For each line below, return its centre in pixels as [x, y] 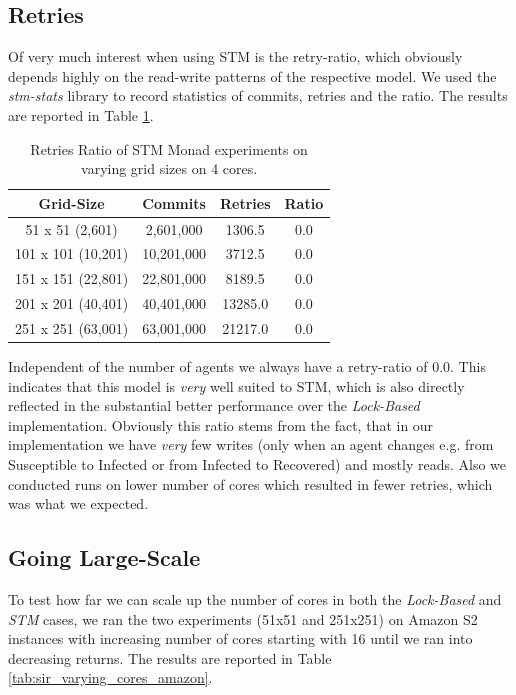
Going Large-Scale [104, 557]
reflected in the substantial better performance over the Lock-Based [214, 405]
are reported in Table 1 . [81, 114]
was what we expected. [78, 503]
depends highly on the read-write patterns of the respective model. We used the [252, 75]
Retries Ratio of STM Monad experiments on [169, 148]
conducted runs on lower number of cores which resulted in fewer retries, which [250, 483]
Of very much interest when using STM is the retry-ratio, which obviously [235, 56]
